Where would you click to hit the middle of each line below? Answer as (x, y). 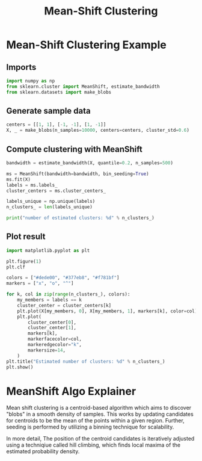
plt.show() (20, 367)
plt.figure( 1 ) (24, 261)
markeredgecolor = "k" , (55, 345)
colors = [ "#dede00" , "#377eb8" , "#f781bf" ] (63, 278)
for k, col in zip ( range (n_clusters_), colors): (68, 294)
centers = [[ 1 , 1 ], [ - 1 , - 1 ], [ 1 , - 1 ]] (56, 125)
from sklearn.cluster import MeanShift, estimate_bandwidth (83, 86)
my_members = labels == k (50, 300)
